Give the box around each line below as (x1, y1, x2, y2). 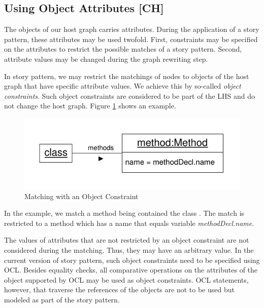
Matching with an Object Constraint (24, 190, 139, 201)
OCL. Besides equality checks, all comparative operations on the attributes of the (4, 264, 258, 275)
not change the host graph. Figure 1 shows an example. (4, 100, 176, 111)
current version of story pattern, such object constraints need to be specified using (4, 254, 260, 265)
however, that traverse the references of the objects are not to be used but (4, 284, 235, 295)
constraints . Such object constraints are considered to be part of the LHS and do (4, 90, 255, 101)
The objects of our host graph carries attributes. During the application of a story (4, 24, 259, 34)
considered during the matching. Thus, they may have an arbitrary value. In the (4, 244, 254, 255)
